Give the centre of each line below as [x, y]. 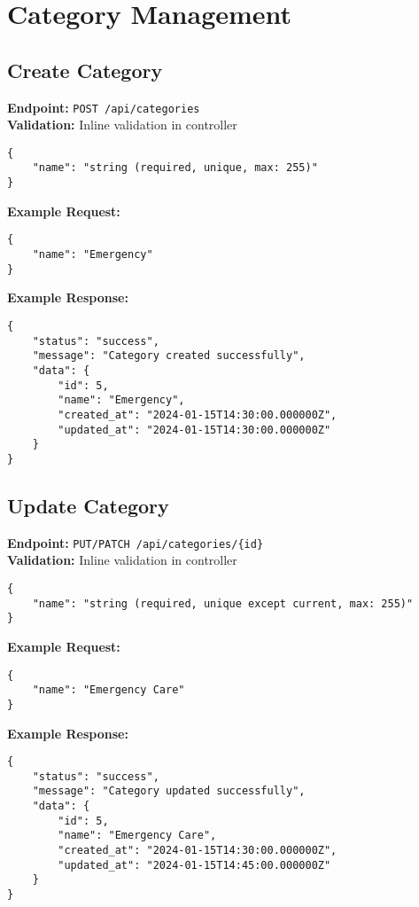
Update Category [88, 505]
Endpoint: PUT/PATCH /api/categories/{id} [136, 542]
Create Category [85, 70]
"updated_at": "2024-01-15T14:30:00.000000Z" [194, 430]
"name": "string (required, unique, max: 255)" [175, 168]
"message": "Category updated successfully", [169, 791]
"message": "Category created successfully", [169, 356]
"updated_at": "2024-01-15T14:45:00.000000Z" [194, 865]
